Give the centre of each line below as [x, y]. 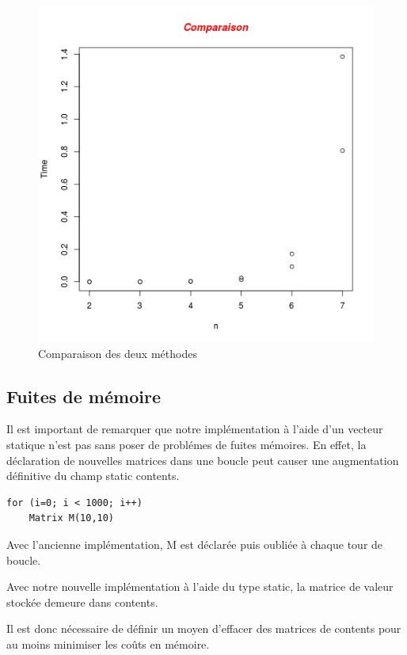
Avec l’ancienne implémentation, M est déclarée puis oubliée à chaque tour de [195, 544]
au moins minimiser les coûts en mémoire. [108, 644]
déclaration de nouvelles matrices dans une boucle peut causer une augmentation [203, 460]
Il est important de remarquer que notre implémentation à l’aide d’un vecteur [195, 429]
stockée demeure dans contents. [82, 602]
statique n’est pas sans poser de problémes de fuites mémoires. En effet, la [186, 444]
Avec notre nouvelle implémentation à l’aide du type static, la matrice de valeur [200, 586]
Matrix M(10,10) [72, 518]
